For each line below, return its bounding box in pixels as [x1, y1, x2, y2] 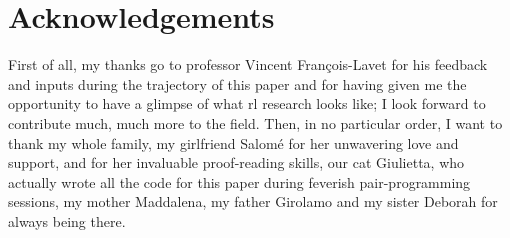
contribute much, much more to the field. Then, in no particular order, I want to [8, 112, 503, 133]
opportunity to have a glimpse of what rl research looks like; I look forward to [8, 93, 486, 114]
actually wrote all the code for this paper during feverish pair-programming [8, 171, 471, 192]
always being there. [8, 210, 126, 231]
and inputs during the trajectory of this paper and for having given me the [8, 73, 467, 94]
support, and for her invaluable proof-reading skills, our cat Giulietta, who [8, 152, 465, 173]
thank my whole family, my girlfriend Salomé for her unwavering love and [8, 132, 459, 153]
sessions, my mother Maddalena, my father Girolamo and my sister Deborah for [8, 191, 498, 212]
